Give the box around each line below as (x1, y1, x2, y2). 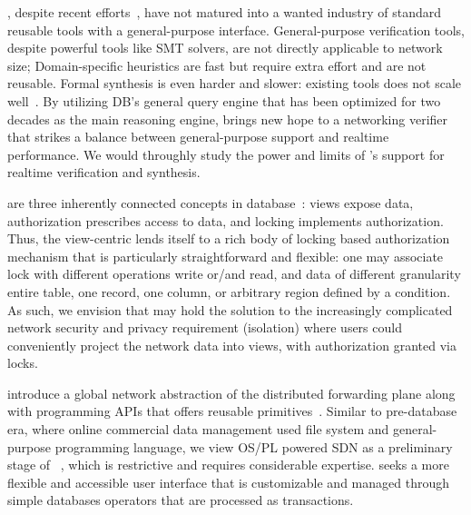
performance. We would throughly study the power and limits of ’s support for (7, 144, 445, 163)
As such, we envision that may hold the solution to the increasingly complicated (7, 300, 453, 319)
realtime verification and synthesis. (7, 163, 201, 182)
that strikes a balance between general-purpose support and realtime (7, 127, 389, 146)
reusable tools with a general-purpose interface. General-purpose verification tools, (7, 20, 465, 39)
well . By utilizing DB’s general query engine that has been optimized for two (7, 91, 441, 110)
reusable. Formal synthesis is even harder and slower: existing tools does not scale (7, 74, 462, 93)
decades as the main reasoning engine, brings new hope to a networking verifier (7, 109, 448, 128)
